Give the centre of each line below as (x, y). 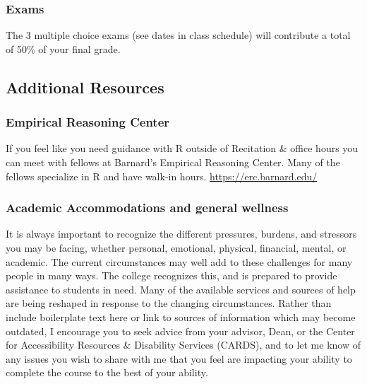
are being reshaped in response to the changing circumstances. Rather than (169, 303)
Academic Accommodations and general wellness (147, 208)
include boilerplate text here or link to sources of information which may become (181, 316)
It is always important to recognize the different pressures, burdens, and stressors (181, 234)
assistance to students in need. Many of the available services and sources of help (181, 289)
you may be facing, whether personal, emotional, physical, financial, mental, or (176, 248)
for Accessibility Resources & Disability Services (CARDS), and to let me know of (183, 345)
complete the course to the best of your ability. (107, 372)
